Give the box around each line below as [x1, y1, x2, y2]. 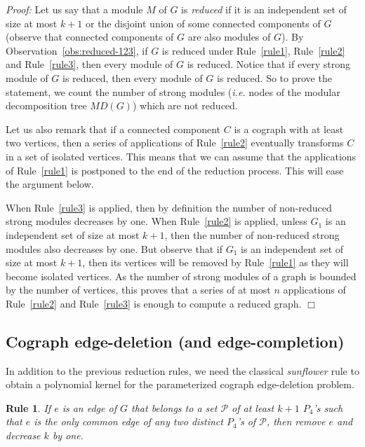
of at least [232, 400, 274, 415]
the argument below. [6, 177, 94, 191]
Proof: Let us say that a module [6, 2, 143, 16]
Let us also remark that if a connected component [6, 121, 221, 136]
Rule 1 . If [6, 400, 51, 415]
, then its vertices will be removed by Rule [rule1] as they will [82, 255, 349, 270]
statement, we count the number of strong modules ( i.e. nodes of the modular [6, 84, 340, 99]
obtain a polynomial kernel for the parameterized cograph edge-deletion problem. [6, 377, 354, 392]
